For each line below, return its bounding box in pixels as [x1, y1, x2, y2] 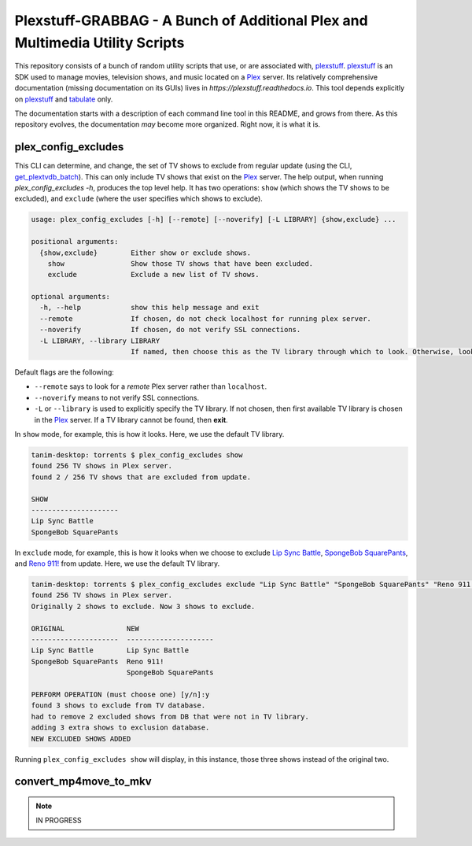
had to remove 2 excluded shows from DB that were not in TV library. [31, 712, 310, 721]
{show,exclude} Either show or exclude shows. [39, 248, 252, 257]
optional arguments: [31, 292, 110, 301]
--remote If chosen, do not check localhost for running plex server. [39, 314, 371, 323]
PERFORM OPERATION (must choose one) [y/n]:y [31, 689, 210, 699]
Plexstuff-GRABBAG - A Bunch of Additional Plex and [14, 12, 369, 29]
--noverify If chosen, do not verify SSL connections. [39, 325, 301, 334]
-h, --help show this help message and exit [39, 303, 260, 312]
